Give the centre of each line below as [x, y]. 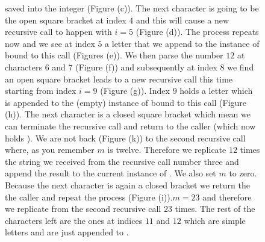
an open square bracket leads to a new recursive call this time [119, 79]
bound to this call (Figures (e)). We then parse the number [114, 55]
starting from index [41, 91]
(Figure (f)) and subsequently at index [146, 67]
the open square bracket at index [66, 20]
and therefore [227, 197]
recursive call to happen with [58, 32]
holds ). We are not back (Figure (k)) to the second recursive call [125, 138]
